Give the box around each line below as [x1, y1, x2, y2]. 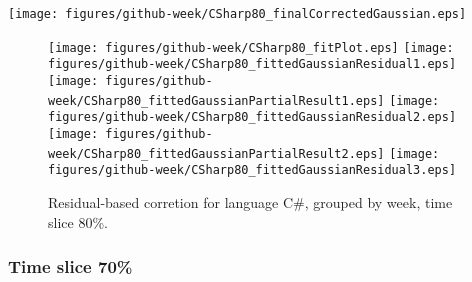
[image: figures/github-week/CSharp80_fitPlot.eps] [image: [48, 40, 454, 55]
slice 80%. [48, 211, 108, 232]
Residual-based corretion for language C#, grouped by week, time [48, 191, 453, 212]
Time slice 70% [8, 254, 133, 279]
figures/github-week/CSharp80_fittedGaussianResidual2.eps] [48, 110, 457, 125]
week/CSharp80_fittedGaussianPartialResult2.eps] [48, 146, 385, 161]
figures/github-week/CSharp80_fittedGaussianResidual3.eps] [48, 163, 457, 178]
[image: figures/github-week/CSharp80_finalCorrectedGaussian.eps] [8, 7, 467, 21]
